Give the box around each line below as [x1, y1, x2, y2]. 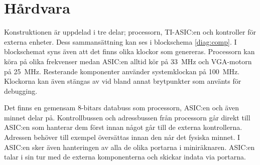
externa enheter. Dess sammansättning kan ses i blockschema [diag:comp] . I [4, 36, 237, 47]
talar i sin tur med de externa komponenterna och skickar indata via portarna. [4, 151, 246, 162]
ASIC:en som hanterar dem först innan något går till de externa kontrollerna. [4, 122, 242, 132]
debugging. [4, 85, 38, 96]
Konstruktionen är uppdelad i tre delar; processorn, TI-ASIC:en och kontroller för [4, 27, 256, 37]
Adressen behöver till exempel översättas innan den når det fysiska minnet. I [4, 132, 240, 142]
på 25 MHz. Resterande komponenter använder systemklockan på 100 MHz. [4, 66, 240, 76]
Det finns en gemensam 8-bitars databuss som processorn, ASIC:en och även [4, 102, 239, 113]
